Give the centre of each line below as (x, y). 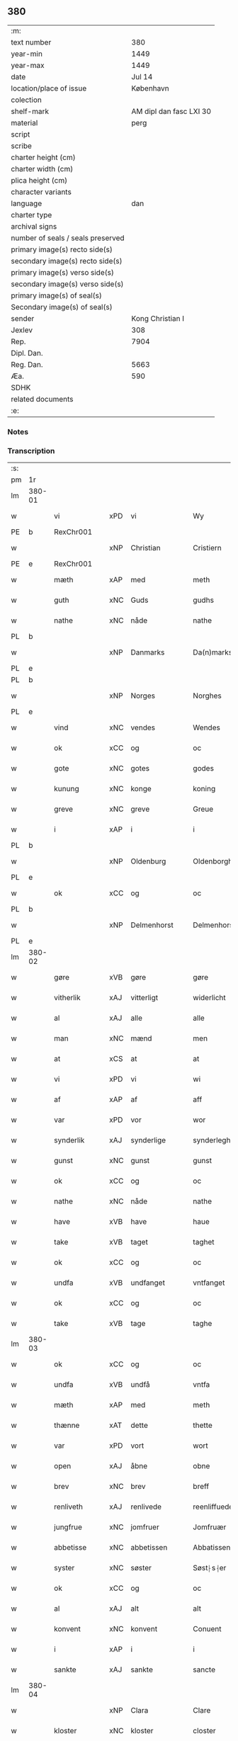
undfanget (148, 1283)
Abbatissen (212, 1548)
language (27, 203)
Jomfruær (210, 1527)
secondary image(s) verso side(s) (67, 284)
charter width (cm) (42, 169)
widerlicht (210, 998)
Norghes (207, 696)
